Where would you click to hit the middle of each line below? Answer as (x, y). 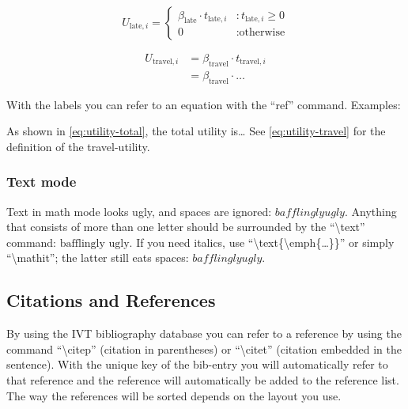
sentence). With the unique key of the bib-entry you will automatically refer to (197, 364)
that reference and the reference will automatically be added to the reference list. (203, 380)
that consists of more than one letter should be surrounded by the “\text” (186, 227)
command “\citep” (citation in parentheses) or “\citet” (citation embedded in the (204, 348)
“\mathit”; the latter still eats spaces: (98, 258)
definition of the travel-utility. (78, 146)
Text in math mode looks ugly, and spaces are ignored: (139, 211)
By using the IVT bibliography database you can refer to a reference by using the (204, 333)
